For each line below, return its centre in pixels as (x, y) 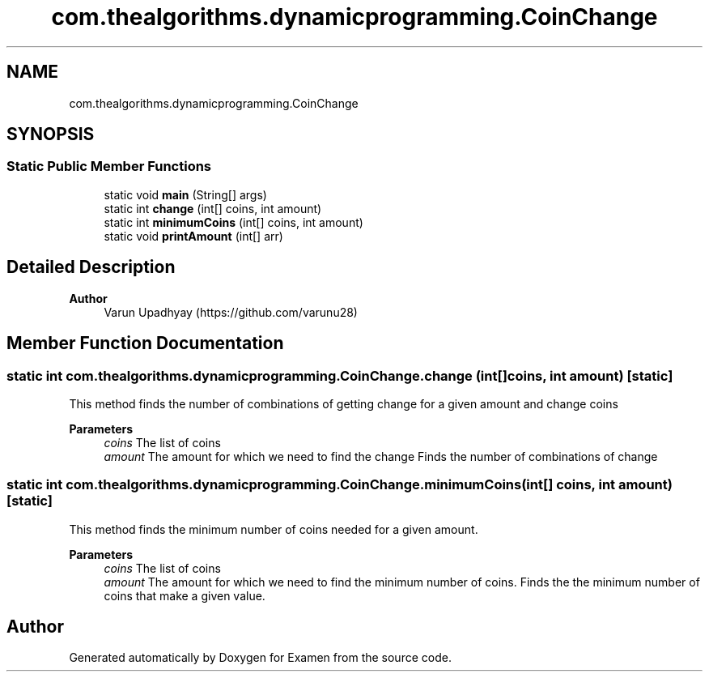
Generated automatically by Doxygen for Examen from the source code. (260, 658)
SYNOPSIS (51, 134)
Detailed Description (91, 267)
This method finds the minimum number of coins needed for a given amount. (274, 529)
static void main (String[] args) (185, 194)
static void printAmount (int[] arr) (193, 236)
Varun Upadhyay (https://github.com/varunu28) (231, 312)
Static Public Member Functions (109, 166)
